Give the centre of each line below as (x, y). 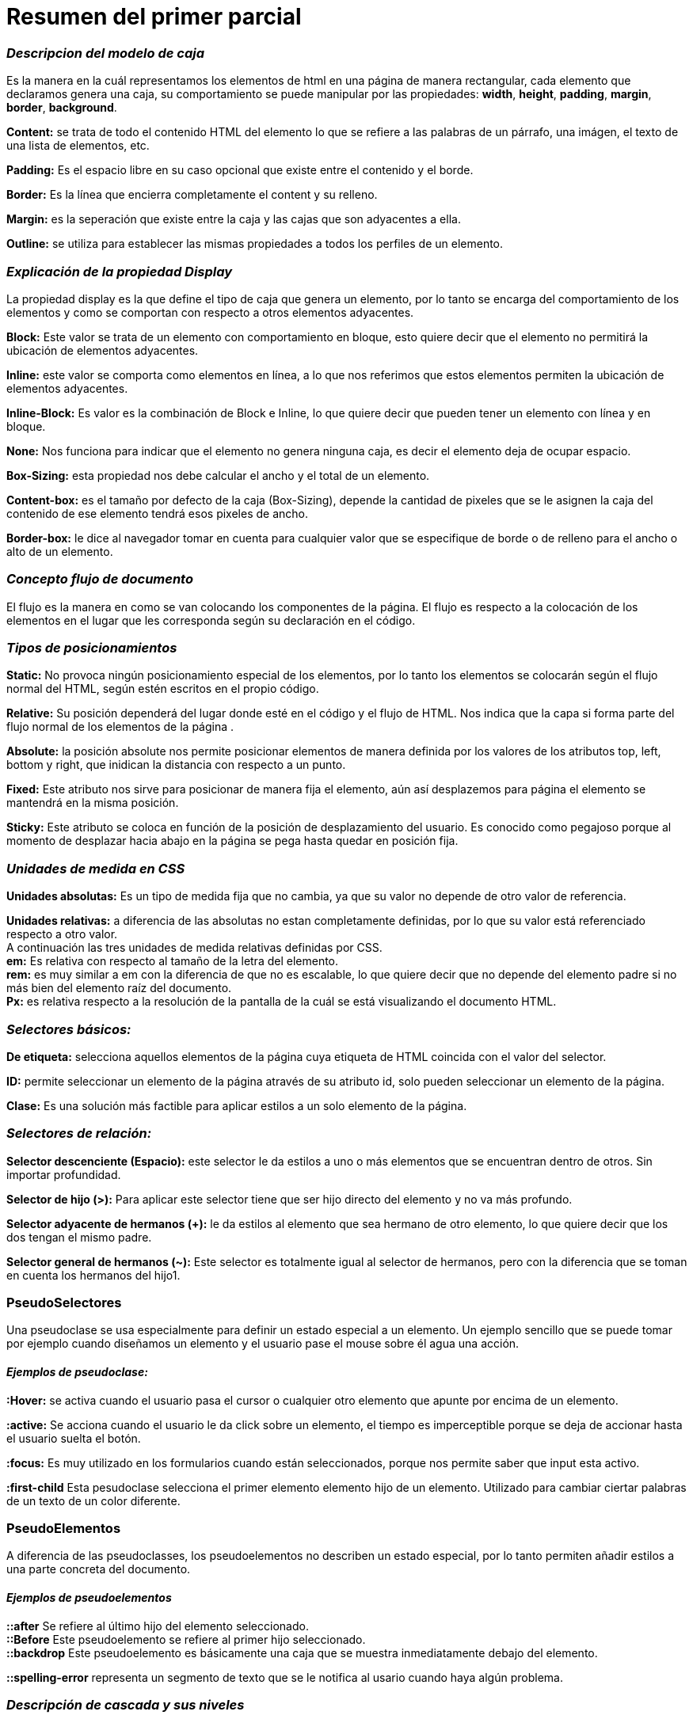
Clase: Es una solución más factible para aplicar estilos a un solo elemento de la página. (237, 1105)
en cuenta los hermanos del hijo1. (93, 1275)
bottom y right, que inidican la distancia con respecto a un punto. (176, 765)
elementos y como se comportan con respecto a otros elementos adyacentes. (210, 312)
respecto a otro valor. (62, 934)
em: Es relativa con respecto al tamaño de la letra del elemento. (173, 961)
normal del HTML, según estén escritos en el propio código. (163, 689)
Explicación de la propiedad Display (120, 271)
